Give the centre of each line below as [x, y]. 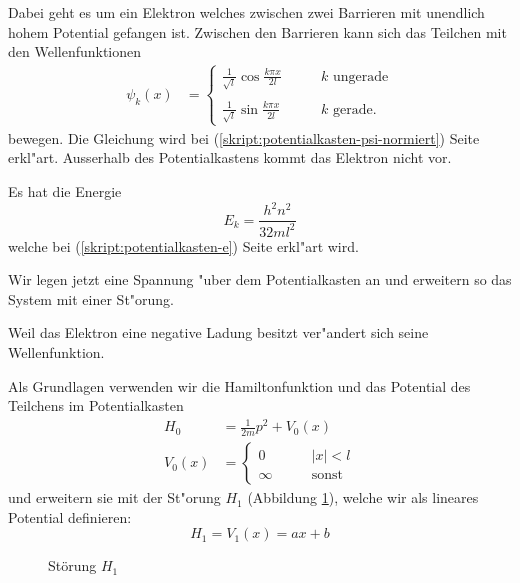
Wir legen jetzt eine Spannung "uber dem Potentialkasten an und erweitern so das [260, 279]
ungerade [360, 76]
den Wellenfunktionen [75, 51]
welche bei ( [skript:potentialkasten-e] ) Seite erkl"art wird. [183, 245]
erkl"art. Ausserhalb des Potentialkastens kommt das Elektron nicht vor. [230, 157]
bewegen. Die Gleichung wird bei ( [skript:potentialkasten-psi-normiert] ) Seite [244, 137]
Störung [72, 565]
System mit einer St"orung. [91, 298]
